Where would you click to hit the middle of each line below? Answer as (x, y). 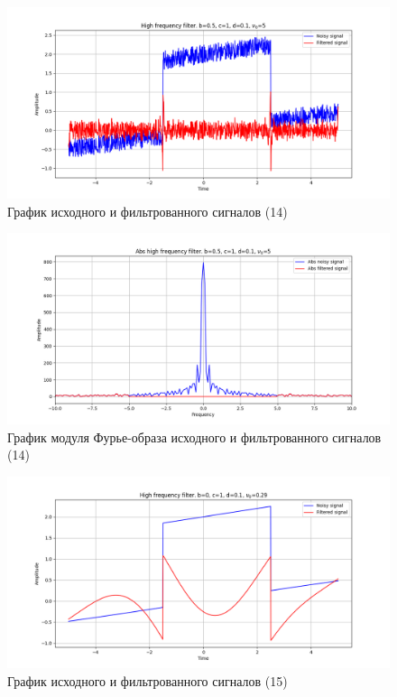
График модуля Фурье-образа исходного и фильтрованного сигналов (194, 437)
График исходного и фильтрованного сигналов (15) (148, 680)
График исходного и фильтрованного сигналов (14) (148, 211)
